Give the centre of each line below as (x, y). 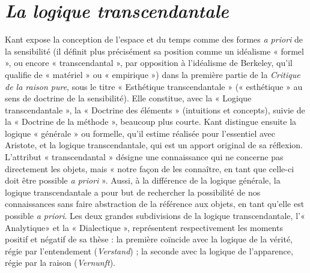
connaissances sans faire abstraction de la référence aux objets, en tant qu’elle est (155, 204)
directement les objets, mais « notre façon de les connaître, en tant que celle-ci (150, 168)
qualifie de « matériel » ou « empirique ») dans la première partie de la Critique (153, 74)
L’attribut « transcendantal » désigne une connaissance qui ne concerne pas (144, 157)
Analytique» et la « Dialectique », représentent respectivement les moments (144, 227)
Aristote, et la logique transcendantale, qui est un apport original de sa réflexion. (154, 145)
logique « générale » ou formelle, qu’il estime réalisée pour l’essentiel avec (140, 133)
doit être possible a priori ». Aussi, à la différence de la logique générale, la (143, 180)
